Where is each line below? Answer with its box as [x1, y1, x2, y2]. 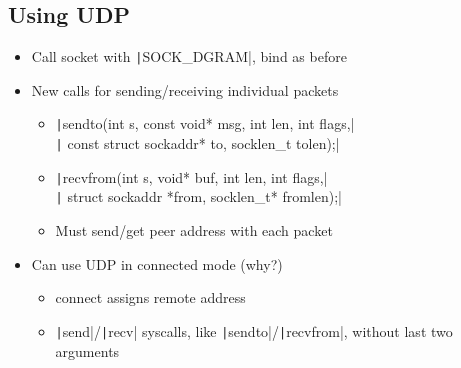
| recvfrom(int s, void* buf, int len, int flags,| [55, 166, 328, 187]
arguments [55, 340, 120, 361]
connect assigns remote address [55, 287, 246, 308]
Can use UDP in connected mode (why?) [31, 253, 283, 274]
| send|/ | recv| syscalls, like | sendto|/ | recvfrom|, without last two [55, 320, 453, 341]
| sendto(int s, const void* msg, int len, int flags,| [55, 113, 355, 134]
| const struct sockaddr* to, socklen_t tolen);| [55, 133, 340, 154]
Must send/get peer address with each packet [55, 220, 333, 241]
